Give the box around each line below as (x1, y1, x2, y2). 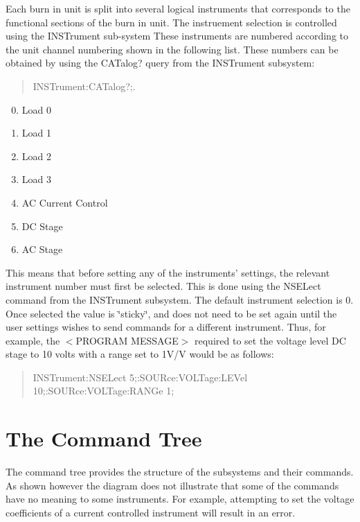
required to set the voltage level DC (195, 333, 346, 347)
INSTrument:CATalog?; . (33, 78, 136, 93)
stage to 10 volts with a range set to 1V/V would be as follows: (6, 347, 274, 361)
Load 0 (21, 102, 51, 116)
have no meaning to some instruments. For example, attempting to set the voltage (6, 491, 354, 506)
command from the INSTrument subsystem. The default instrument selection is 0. (6, 292, 354, 306)
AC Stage (21, 242, 63, 256)
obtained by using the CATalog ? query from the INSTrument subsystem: (6, 55, 315, 70)
